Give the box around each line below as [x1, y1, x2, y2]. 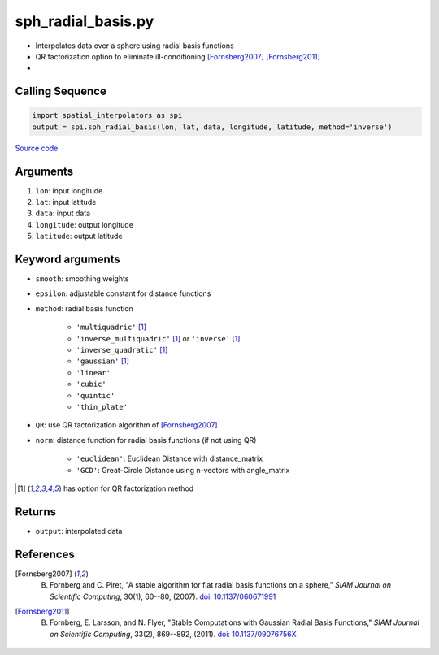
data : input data [35, 208, 91, 219]
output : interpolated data [35, 526, 123, 536]
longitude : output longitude [35, 219, 134, 229]
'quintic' [76, 391, 115, 400]
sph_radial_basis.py [15, 12, 154, 30]
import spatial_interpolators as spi [32, 111, 183, 120]
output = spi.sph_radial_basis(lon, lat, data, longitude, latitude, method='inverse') [32, 122, 393, 132]
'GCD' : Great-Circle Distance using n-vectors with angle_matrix [76, 465, 290, 475]
